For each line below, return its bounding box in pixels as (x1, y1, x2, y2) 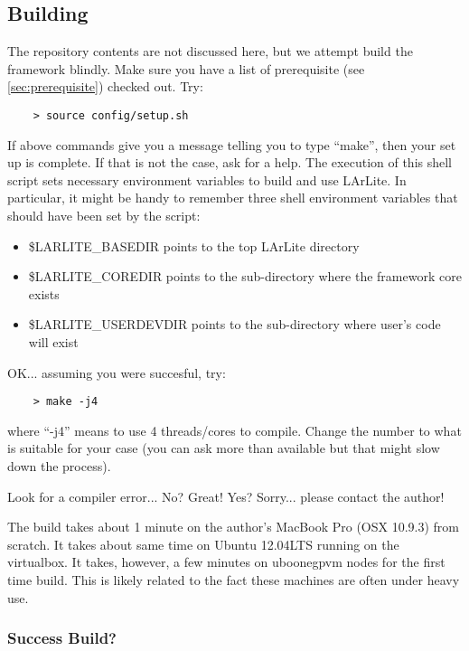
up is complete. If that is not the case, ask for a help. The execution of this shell (7, 153, 453, 172)
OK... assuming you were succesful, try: (7, 363, 226, 382)
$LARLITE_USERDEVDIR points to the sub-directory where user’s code (28, 315, 441, 334)
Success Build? (7, 627, 117, 649)
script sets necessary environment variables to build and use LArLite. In (7, 170, 407, 189)
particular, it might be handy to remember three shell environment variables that (7, 188, 458, 207)
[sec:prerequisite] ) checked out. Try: (7, 77, 203, 96)
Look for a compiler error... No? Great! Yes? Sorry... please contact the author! (7, 486, 445, 505)
